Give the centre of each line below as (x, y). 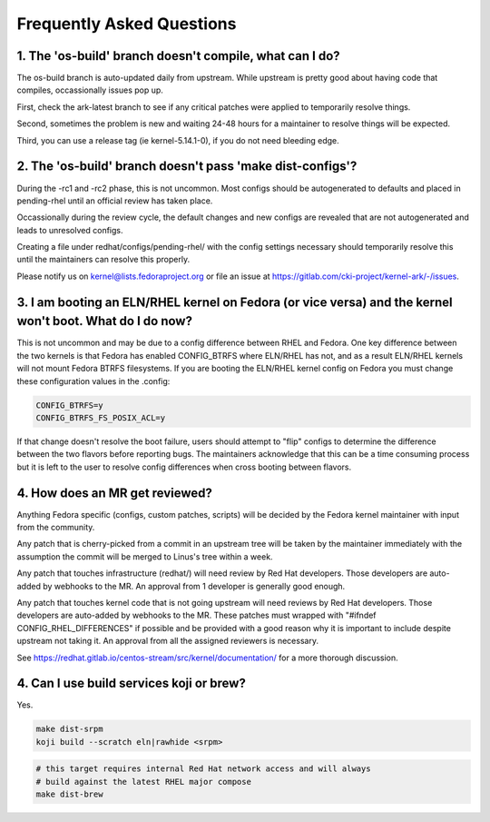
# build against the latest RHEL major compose (143, 782)
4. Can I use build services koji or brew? (132, 683)
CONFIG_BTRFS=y (69, 405)
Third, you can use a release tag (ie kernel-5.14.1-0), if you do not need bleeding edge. (178, 140)
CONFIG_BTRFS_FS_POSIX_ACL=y (101, 417)
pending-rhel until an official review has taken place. (115, 201)
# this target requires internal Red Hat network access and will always (203, 769)
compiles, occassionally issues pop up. (90, 90)
